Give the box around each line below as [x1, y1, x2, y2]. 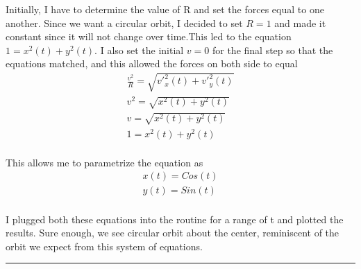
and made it [274, 15, 326, 30]
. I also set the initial [94, 42, 184, 57]
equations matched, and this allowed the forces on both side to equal [6, 56, 298, 71]
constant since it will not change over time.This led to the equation [6, 29, 292, 44]
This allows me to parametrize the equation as [6, 155, 203, 169]
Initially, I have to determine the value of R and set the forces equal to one [6, 2, 324, 16]
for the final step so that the [212, 42, 333, 57]
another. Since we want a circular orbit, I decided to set [6, 15, 243, 30]
